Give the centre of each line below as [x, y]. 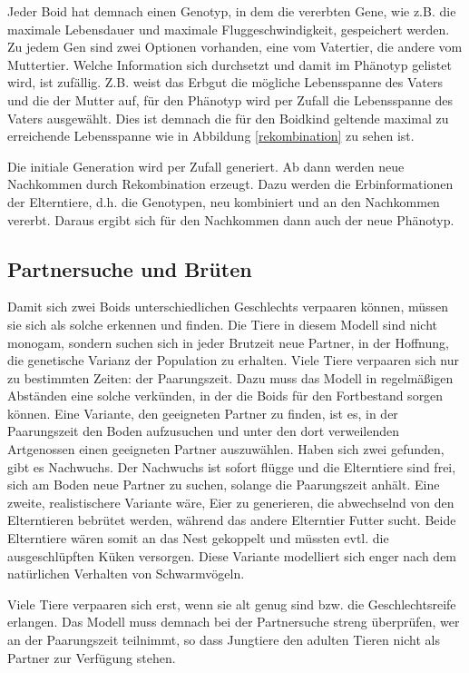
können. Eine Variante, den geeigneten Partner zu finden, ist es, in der [203, 413]
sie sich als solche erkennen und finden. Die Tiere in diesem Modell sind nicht [222, 324]
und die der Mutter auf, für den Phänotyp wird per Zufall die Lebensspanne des [230, 99]
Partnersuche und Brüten [130, 268]
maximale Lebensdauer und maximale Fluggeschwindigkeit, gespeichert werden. [229, 29]
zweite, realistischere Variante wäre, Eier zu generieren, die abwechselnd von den [231, 502]
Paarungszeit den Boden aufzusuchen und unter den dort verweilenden [204, 431]
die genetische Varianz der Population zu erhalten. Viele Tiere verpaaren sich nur [234, 360]
